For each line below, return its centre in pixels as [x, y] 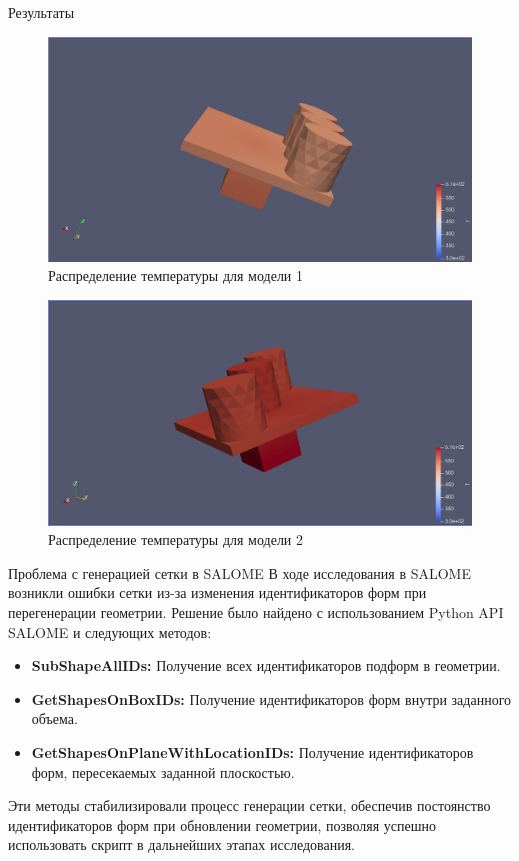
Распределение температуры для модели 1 [176, 275]
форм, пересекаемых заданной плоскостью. [163, 771]
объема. [54, 718]
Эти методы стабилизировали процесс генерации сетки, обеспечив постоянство [249, 805]
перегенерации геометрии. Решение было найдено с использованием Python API [256, 612]
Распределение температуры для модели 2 [176, 539]
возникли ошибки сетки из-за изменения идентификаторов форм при [217, 592]
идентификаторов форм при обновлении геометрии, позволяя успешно [222, 824]
